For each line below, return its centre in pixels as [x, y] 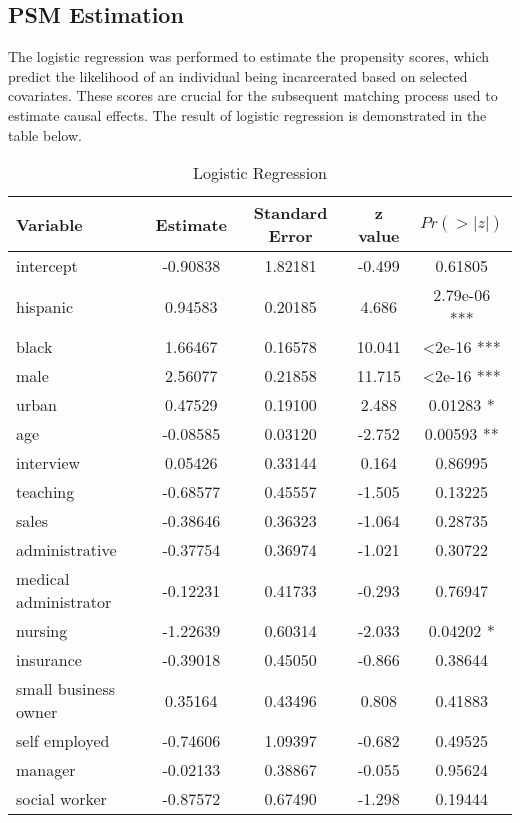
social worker [61, 799]
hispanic [44, 306]
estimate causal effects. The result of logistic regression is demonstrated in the [247, 114]
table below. [45, 134]
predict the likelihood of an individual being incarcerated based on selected [238, 75]
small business [66, 689]
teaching [45, 492]
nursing [42, 631]
